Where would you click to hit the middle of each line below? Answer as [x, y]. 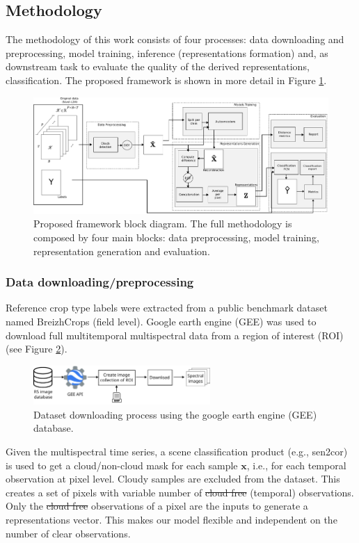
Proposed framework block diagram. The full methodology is [163, 224]
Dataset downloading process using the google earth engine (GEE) [175, 414]
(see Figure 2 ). [37, 349]
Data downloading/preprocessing [100, 282]
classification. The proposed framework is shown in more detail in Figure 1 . [166, 80]
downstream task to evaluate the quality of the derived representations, [158, 66]
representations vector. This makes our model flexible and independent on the [171, 519]
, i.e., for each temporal [296, 465]
